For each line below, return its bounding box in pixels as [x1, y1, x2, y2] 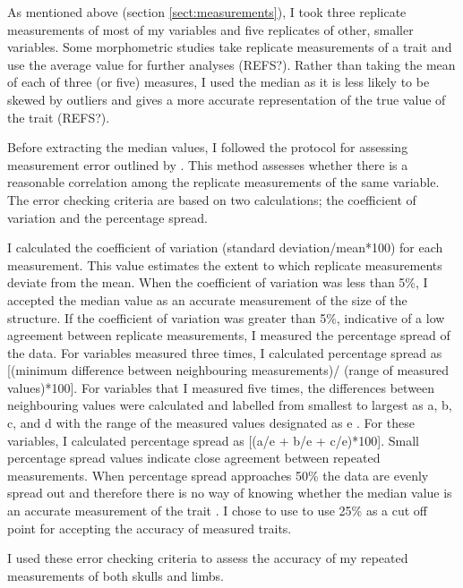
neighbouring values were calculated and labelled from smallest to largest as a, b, [7, 396, 452, 414]
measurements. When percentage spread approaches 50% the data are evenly [7, 465, 429, 484]
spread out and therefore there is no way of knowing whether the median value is [7, 483, 452, 502]
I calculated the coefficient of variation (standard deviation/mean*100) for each [7, 238, 443, 257]
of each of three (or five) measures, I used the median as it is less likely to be [7, 72, 430, 91]
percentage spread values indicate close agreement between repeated [7, 448, 381, 467]
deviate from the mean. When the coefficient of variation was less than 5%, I [7, 273, 428, 292]
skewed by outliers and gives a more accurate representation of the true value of [7, 89, 446, 108]
